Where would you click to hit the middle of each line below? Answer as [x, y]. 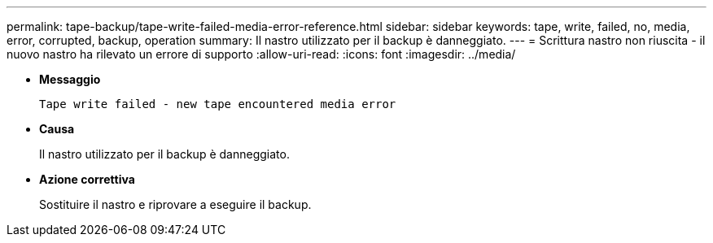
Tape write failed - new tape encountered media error [218, 104]
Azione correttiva [87, 179]
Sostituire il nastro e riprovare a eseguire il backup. [175, 204]
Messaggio [70, 79]
